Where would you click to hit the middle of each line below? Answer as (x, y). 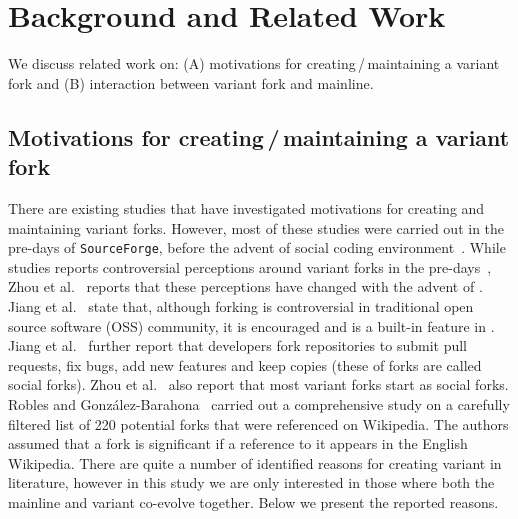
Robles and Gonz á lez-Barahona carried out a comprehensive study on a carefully (259, 403)
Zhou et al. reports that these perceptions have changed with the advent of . (245, 286)
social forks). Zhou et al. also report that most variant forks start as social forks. (258, 384)
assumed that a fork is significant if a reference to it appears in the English (238, 443)
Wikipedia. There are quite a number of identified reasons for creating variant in (255, 462)
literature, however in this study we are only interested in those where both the (251, 482)
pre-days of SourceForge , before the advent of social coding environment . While (257, 247)
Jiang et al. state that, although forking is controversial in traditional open (241, 305)
